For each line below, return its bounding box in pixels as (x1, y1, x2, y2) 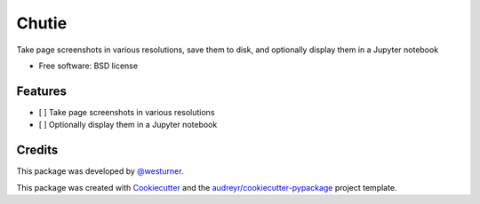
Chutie (16, 13, 68, 33)
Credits (16, 143, 59, 158)
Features (16, 83, 67, 98)
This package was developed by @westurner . (16, 166, 184, 177)
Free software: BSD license (38, 60, 138, 71)
